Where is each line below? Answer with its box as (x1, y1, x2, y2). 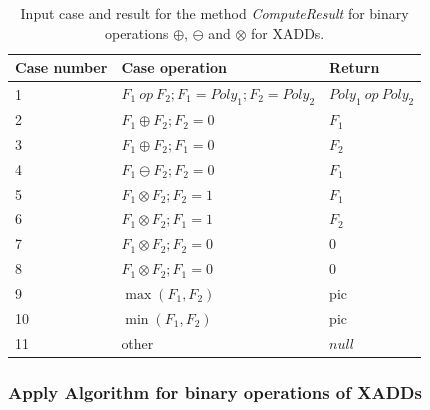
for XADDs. (251, 22, 325, 43)
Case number (15, 57, 108, 78)
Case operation (121, 57, 227, 78)
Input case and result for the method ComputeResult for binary (20, 3, 409, 23)
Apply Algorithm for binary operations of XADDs (8, 379, 422, 404)
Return (329, 57, 380, 78)
